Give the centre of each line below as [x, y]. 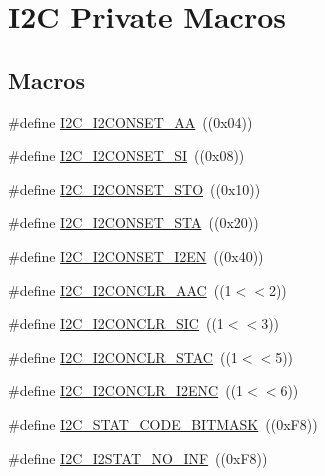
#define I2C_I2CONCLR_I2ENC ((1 [126, 390]
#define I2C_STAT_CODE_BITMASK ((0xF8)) [163, 423]
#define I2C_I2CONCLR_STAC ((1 [123, 356]
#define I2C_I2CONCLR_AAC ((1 [120, 289]
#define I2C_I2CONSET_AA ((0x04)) [130, 121]
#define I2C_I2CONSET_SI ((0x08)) [126, 155]
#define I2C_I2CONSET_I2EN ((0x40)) [136, 255]
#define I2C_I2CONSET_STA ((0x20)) [133, 222]
